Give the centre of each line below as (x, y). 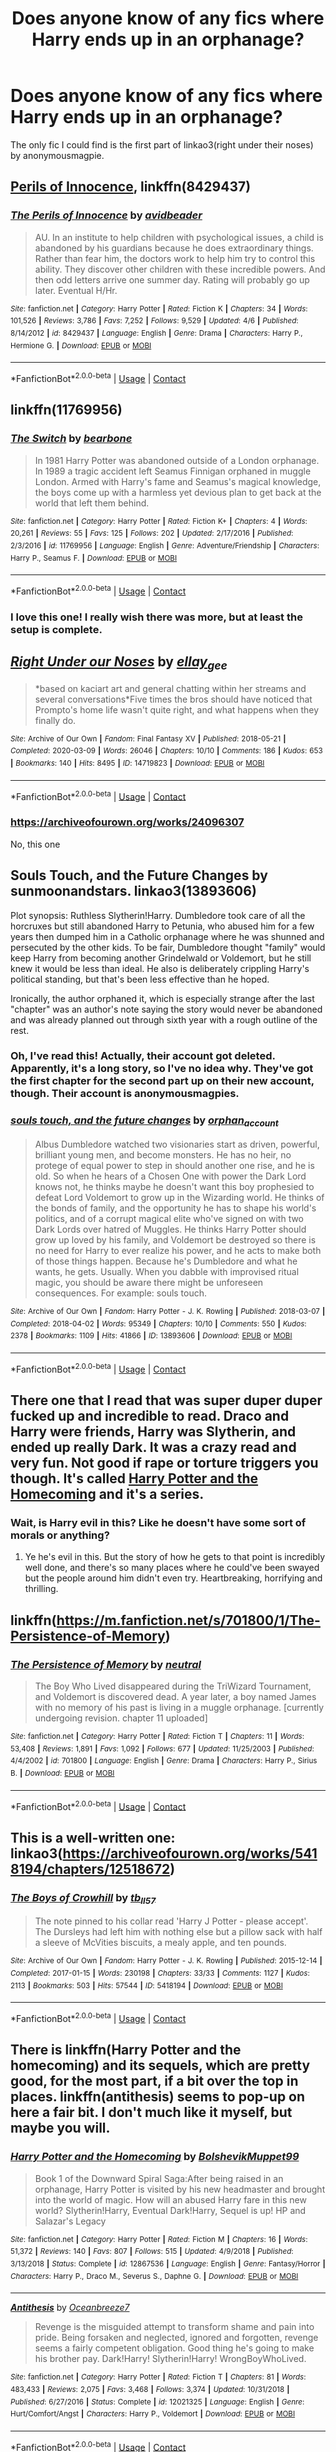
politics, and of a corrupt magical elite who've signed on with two (169, 1219)
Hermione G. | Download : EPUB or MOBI (81, 345)
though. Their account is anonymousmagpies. (125, 1094)
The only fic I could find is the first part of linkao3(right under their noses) (162, 144)
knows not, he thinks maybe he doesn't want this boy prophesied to (174, 1187)
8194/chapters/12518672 (90, 1868)
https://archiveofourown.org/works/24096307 (127, 822)
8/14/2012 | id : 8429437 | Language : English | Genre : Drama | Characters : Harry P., (156, 333)
